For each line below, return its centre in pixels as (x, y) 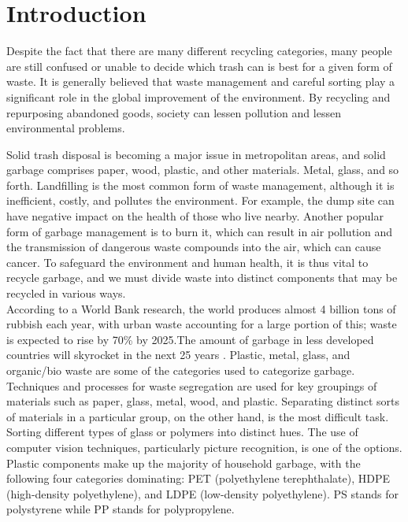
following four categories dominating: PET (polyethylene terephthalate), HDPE (198, 478)
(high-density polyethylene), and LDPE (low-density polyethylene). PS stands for (202, 493)
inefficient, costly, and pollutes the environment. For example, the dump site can (200, 200)
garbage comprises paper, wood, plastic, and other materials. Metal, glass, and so (203, 170)
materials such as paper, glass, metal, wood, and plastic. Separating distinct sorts (203, 401)
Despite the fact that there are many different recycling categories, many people (199, 51)
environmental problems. (66, 128)
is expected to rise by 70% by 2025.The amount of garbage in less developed (190, 339)
